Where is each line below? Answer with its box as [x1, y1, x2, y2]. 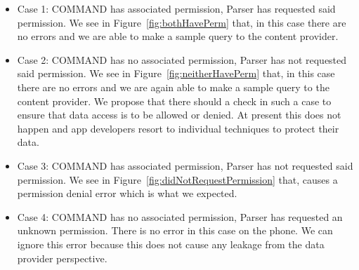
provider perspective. [17, 250, 107, 265]
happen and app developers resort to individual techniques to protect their [17, 121, 339, 135]
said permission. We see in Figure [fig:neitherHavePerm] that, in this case [17, 66, 335, 81]
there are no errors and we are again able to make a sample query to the [17, 79, 329, 94]
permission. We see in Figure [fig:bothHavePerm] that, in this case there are [17, 15, 346, 29]
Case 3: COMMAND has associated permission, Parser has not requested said [17, 158, 353, 173]
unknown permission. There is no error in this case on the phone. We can [17, 223, 333, 238]
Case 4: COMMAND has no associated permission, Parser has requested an [17, 209, 343, 224]
